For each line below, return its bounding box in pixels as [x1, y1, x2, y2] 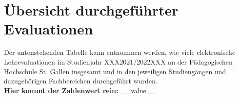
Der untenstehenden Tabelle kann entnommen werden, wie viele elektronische [4, 47, 236, 57]
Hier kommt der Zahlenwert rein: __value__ [4, 85, 157, 95]
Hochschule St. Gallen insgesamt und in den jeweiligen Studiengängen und [4, 66, 226, 76]
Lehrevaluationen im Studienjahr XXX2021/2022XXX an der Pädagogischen [4, 56, 233, 66]
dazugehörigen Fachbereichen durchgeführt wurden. [4, 76, 158, 86]
